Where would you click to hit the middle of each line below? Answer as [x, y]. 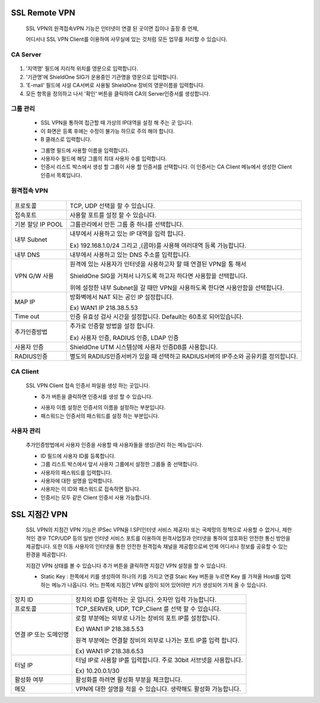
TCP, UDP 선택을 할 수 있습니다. [112, 206]
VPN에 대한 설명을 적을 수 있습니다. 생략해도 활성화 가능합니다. [158, 689]
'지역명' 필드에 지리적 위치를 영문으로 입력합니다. [82, 69]
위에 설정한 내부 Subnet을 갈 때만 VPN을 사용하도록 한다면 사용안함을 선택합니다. [177, 288]
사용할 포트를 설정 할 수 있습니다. [113, 215]
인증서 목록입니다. [61, 175]
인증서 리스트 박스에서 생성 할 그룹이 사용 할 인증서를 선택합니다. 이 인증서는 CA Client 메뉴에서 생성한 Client [166, 167]
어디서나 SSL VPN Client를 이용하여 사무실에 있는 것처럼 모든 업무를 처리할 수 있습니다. [127, 39]
